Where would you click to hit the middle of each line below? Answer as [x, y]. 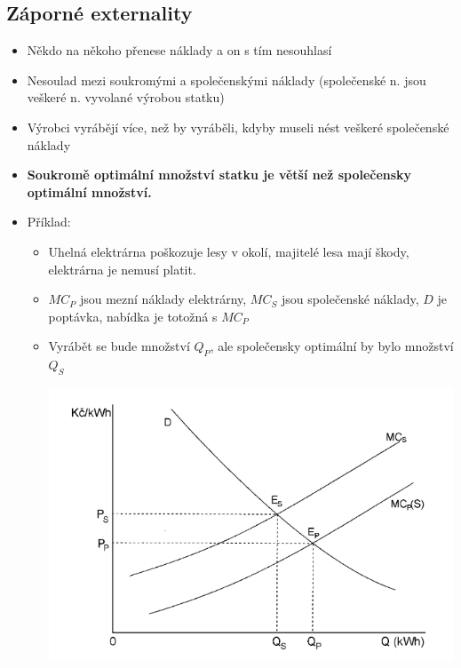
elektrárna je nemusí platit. [122, 269]
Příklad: [49, 222]
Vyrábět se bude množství [119, 346]
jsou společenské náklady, [350, 299]
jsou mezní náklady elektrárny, [163, 299]
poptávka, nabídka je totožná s [133, 316]
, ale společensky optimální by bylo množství [332, 346]
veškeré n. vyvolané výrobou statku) [126, 97]
